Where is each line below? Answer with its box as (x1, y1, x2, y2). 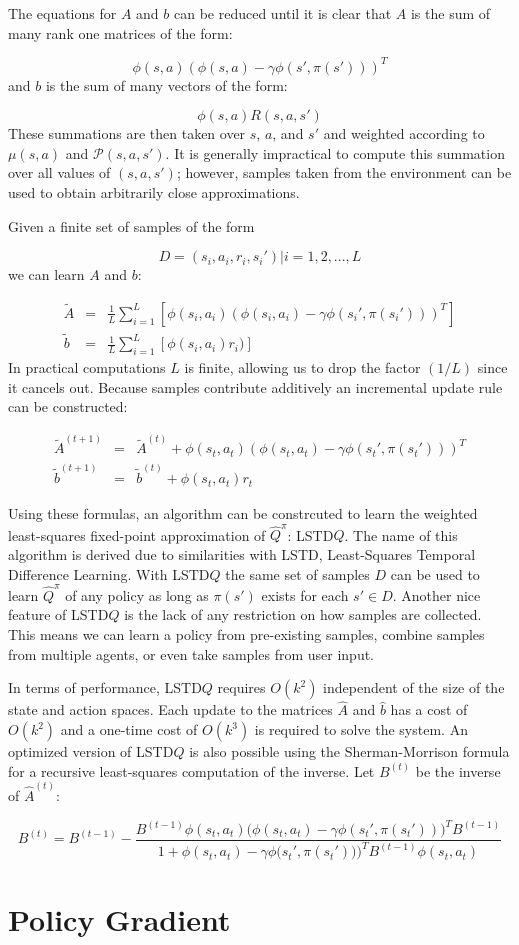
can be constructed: (8, 396, 128, 417)
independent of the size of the (323, 677, 505, 698)
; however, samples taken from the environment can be (176, 162, 512, 183)
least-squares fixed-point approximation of (8, 524, 266, 545)
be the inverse (415, 760, 501, 781)
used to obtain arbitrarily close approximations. (8, 182, 300, 203)
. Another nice (392, 584, 481, 605)
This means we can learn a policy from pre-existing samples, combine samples (8, 624, 485, 645)
